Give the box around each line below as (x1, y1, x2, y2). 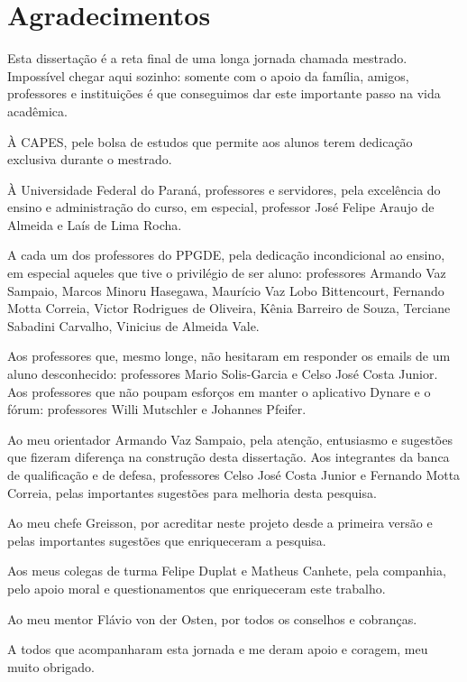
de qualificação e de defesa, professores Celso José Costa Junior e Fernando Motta (7, 465, 461, 484)
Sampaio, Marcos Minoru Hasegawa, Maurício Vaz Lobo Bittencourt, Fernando (7, 281, 444, 300)
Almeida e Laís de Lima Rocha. (7, 215, 182, 234)
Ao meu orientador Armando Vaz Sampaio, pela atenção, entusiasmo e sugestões (7, 429, 453, 448)
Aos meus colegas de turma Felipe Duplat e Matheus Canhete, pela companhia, (7, 561, 446, 580)
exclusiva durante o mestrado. (7, 150, 172, 169)
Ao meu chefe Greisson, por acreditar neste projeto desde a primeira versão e (7, 513, 433, 532)
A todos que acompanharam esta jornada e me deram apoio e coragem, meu (7, 640, 428, 659)
